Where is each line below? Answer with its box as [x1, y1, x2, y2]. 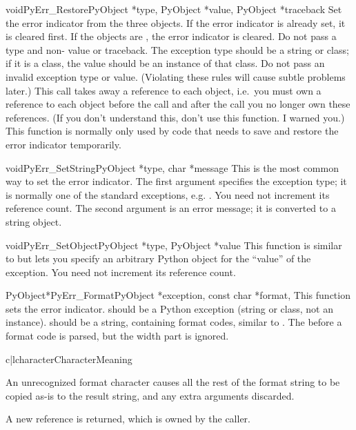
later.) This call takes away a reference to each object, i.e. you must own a [6, 83, 322, 97]
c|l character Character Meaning [6, 351, 132, 366]
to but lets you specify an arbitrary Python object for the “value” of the [6, 251, 311, 266]
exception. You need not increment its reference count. [6, 264, 236, 279]
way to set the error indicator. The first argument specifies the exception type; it [6, 174, 347, 188]
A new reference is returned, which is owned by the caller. [6, 411, 250, 426]
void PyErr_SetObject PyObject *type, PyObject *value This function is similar [6, 237, 342, 252]
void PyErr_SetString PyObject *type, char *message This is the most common [6, 160, 339, 175]
